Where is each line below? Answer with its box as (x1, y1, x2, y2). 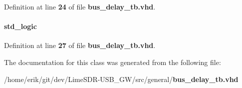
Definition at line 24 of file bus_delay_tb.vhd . (4, 1, 156, 11)
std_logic (4, 21, 37, 31)
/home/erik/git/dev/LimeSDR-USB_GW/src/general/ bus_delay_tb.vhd (4, 73, 239, 84)
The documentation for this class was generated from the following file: (4, 56, 221, 67)
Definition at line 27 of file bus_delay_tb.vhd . (4, 40, 156, 50)
